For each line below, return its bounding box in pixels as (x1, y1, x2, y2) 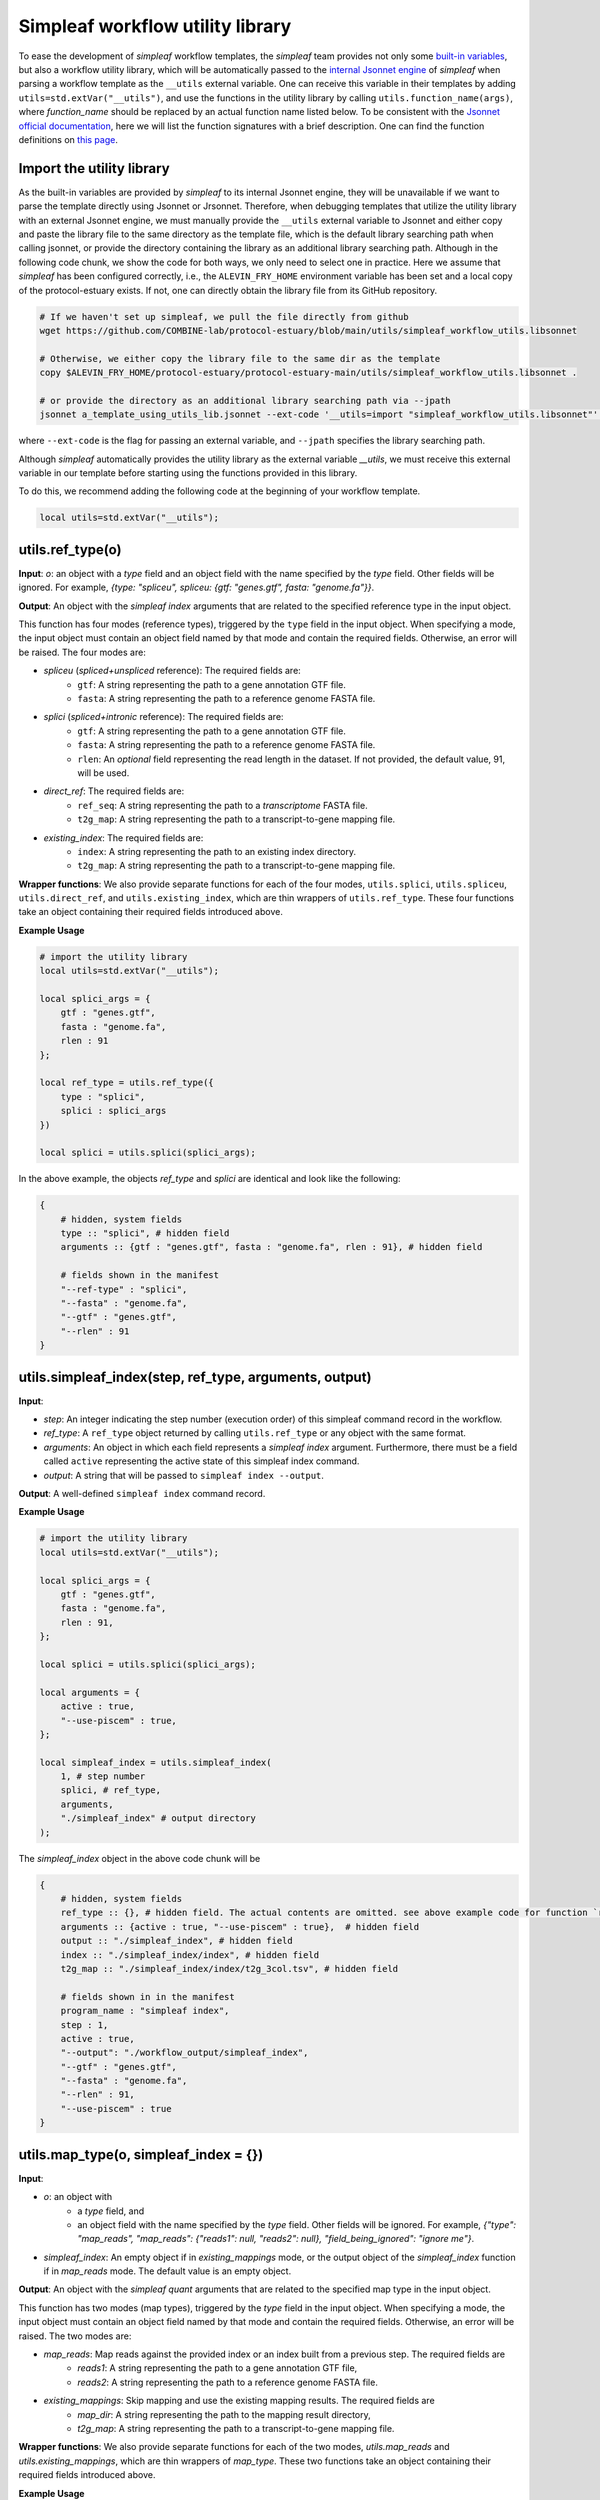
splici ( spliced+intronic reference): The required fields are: (43, 711, 284, 723)
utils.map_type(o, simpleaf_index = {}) (18, 2146, 264, 2163)
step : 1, (60, 2019, 109, 2030)
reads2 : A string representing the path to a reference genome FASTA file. (77, 2376, 379, 2388)
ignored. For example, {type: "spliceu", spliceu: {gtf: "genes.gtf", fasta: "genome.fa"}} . (18, 581, 375, 594)
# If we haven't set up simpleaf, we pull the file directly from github (39, 311, 409, 322)
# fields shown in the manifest (60, 1270, 220, 1281)
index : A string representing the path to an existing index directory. (77, 845, 357, 857)
